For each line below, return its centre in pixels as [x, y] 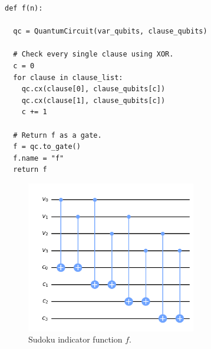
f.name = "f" [39, 158]
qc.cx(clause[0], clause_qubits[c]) [93, 89]
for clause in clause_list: [68, 77]
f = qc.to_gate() [47, 147]
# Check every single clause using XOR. [93, 54]
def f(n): [24, 8]
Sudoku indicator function [75, 339]
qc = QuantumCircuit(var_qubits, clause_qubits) [110, 31]
